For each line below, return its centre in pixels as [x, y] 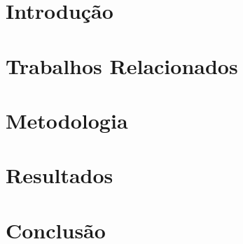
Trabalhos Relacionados [122, 65]
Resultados [60, 175]
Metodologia [67, 120]
